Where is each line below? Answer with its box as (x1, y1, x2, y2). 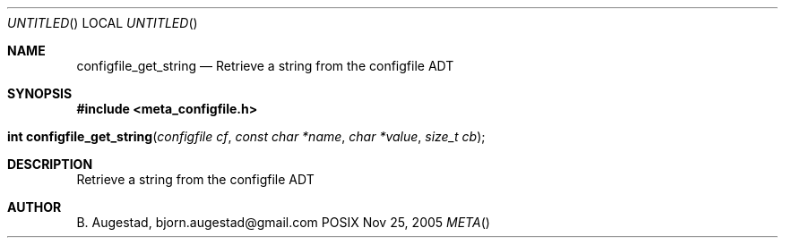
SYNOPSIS (7, 86, 73, 101)
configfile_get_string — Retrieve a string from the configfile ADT (76, 58, 454, 73)
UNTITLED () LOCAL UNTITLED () (7, 15, 198, 30)
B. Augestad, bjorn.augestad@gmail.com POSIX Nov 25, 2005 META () (76, 215, 490, 230)
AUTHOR (7, 199, 62, 215)
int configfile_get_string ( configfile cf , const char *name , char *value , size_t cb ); (7, 129, 486, 144)
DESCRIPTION (7, 156, 93, 172)
